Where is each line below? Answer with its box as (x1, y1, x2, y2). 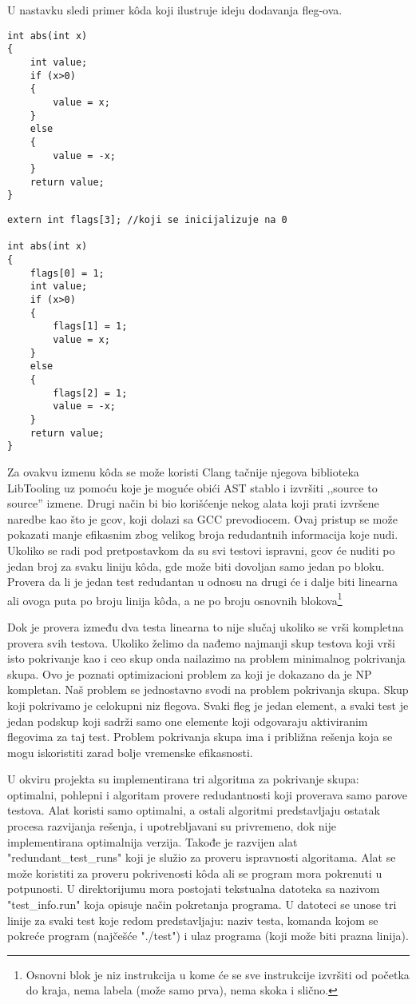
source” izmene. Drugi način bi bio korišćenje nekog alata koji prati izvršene (7, 495, 379, 512)
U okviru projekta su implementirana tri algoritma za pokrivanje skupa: (7, 771, 359, 787)
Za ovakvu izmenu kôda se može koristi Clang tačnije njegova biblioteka (7, 463, 359, 480)
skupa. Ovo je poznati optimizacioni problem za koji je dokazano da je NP (7, 665, 372, 682)
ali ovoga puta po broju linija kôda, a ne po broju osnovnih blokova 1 (7, 589, 343, 608)
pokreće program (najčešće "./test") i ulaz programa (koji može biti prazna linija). (7, 927, 409, 944)
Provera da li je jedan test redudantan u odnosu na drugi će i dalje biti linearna (7, 573, 398, 590)
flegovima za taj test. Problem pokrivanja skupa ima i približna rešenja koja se (7, 728, 393, 745)
